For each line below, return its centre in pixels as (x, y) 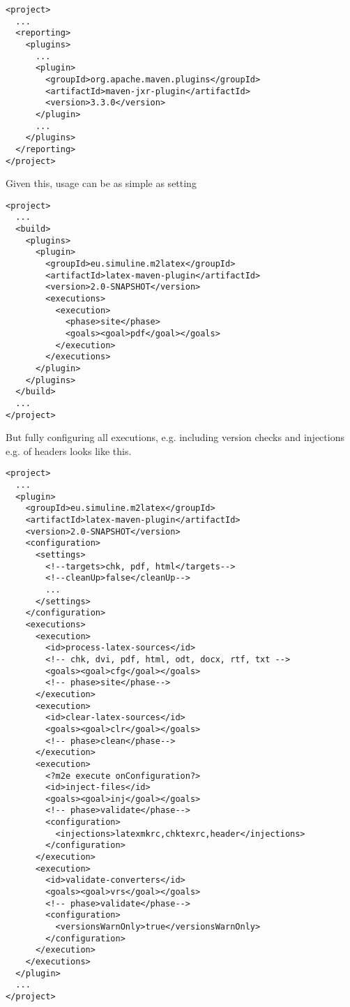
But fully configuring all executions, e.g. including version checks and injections (175, 437)
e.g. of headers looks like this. (69, 450)
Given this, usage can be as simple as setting (101, 183)
